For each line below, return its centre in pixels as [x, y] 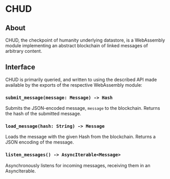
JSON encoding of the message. [40, 142]
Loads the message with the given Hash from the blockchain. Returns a [81, 137]
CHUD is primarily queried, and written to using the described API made [81, 79]
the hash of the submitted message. [43, 114]
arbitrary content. [24, 51]
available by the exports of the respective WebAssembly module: [74, 85]
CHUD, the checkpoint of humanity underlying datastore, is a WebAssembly [85, 40]
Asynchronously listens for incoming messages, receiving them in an [78, 165]
